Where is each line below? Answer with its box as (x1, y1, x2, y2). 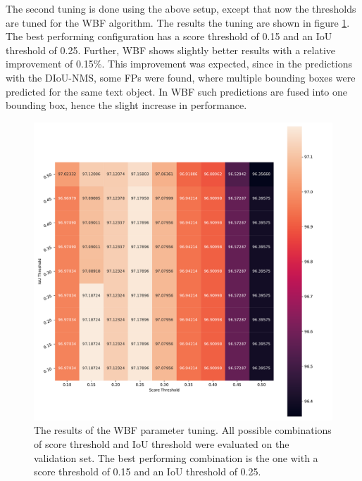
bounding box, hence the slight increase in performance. (6, 98, 247, 113)
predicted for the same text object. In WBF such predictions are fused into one (6, 84, 348, 98)
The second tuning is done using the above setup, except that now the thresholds (6, 1, 356, 15)
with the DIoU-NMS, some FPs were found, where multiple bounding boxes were (6, 70, 356, 84)
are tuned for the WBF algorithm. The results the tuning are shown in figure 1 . (6, 15, 350, 30)
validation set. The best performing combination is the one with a (34, 450, 318, 465)
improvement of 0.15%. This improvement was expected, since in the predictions (6, 56, 352, 71)
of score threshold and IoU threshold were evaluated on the (34, 436, 289, 451)
